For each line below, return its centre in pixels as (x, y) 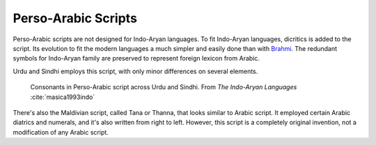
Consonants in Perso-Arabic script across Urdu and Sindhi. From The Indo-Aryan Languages (164, 87)
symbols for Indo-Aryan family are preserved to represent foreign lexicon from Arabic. (136, 59)
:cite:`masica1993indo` (63, 97)
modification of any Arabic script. (61, 132)
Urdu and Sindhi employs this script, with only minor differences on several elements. (135, 71)
